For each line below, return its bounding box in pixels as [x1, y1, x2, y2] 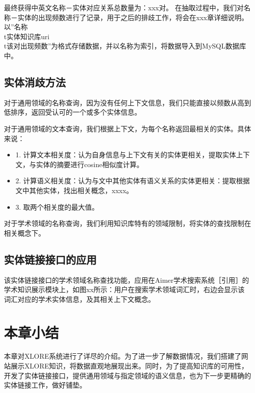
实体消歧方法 [4, 74, 66, 89]
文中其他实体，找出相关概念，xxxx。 [15, 185, 133, 195]
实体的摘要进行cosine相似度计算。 [36, 159, 144, 169]
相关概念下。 [4, 227, 45, 238]
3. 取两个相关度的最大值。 [15, 201, 99, 212]
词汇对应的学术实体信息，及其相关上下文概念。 [4, 294, 155, 304]
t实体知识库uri [4, 31, 50, 41]
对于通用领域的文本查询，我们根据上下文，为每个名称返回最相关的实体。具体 [4, 123, 251, 133]
